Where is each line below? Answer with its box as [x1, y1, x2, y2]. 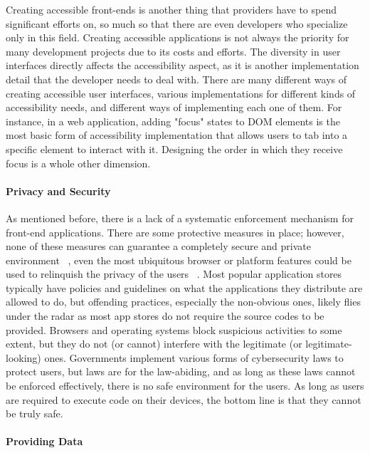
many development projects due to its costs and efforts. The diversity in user [6, 43, 341, 58]
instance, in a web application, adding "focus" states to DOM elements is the [6, 113, 340, 128]
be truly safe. [6, 406, 63, 421]
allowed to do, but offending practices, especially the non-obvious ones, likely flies [6, 294, 361, 309]
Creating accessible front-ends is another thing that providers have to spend [6, 2, 337, 16]
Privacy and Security [6, 183, 111, 198]
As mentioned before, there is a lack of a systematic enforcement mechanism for [6, 210, 354, 225]
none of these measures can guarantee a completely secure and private [6, 239, 311, 254]
